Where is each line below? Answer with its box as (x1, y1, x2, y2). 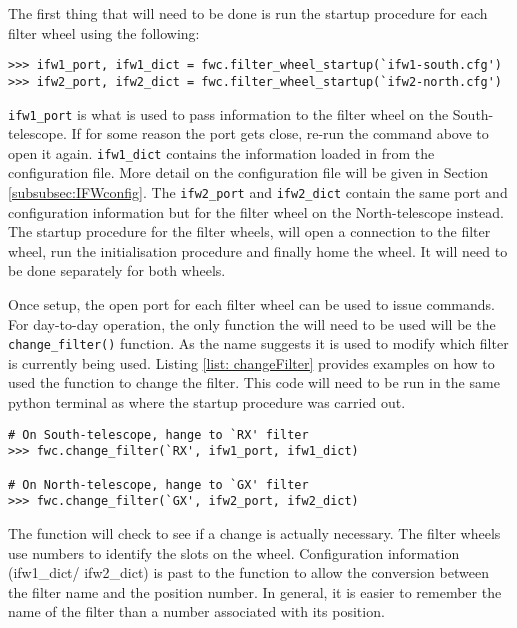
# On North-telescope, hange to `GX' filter (8, 477, 309, 492)
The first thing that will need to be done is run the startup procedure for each (8, 3, 488, 23)
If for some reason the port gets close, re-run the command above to (71, 123, 489, 144)
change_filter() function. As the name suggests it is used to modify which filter (8, 333, 509, 354)
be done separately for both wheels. (8, 260, 226, 281)
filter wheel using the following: (8, 22, 200, 43)
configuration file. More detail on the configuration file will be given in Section (8, 162, 489, 183)
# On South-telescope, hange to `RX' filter (8, 427, 309, 442)
